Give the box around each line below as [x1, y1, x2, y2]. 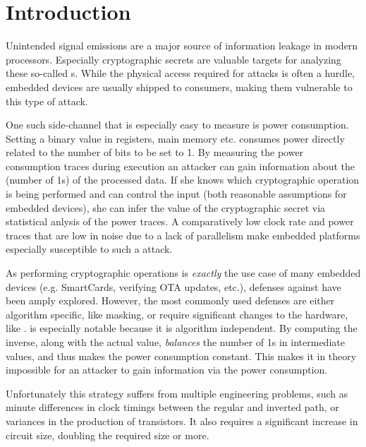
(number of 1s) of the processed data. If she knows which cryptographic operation [6, 172, 360, 187]
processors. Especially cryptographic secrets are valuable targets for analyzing [6, 52, 341, 66]
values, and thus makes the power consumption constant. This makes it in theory [6, 348, 357, 363]
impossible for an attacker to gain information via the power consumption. [6, 362, 328, 377]
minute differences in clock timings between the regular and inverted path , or [6, 400, 339, 415]
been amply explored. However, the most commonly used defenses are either [6, 293, 335, 308]
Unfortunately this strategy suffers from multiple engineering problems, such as [6, 386, 348, 400]
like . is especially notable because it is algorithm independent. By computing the [6, 321, 358, 335]
